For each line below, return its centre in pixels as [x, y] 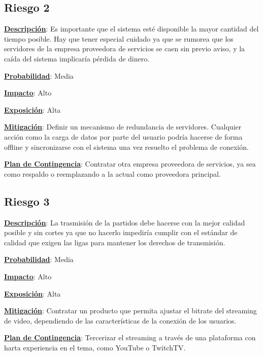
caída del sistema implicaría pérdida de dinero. [77, 58]
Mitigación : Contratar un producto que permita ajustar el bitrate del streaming [130, 311]
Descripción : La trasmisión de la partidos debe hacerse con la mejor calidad [125, 222]
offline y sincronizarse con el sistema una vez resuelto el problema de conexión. [126, 147]
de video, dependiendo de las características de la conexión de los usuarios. [120, 320]
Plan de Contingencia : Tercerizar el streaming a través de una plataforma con [130, 337]
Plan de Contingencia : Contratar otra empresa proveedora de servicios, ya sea [130, 164]
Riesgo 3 [27, 201]
